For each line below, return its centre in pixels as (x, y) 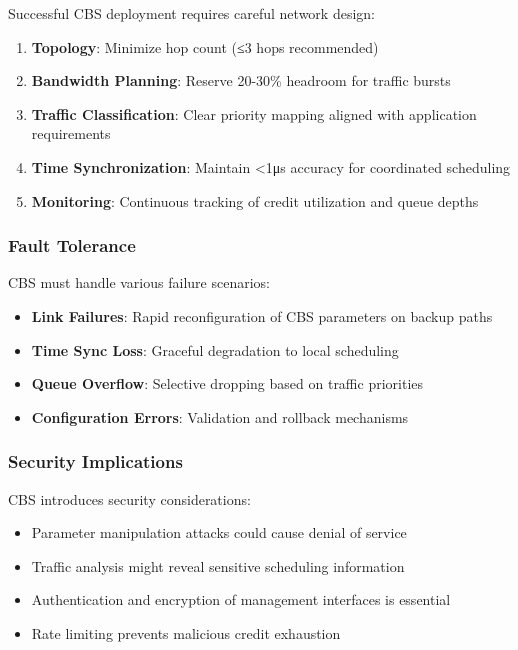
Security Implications (95, 461)
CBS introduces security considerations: (129, 498)
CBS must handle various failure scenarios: (139, 282)
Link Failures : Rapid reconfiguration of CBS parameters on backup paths (262, 315)
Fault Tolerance (72, 245)
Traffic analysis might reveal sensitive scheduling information (218, 565)
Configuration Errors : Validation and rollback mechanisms (220, 416)
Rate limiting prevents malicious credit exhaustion (186, 632)
